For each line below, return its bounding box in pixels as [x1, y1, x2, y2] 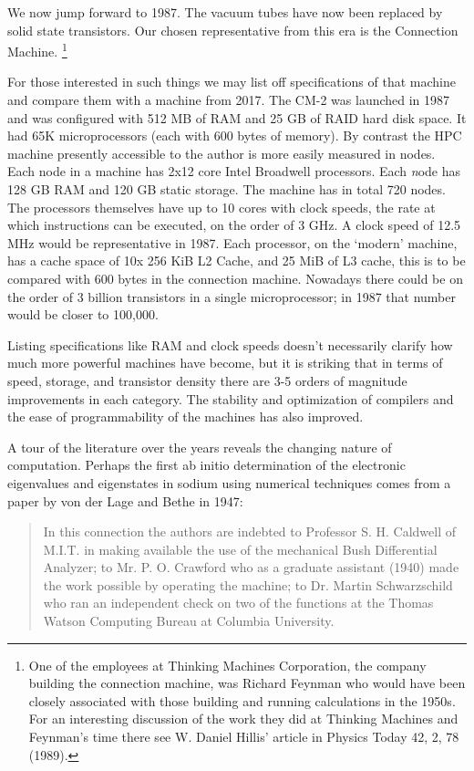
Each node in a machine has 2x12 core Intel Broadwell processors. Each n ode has [7, 161, 461, 181]
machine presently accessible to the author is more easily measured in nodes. [7, 143, 436, 162]
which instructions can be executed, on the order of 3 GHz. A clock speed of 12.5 [7, 215, 461, 234]
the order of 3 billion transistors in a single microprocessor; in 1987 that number [7, 287, 456, 306]
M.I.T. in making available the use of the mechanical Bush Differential [43, 539, 438, 558]
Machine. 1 [7, 39, 67, 60]
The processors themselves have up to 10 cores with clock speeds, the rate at [7, 197, 436, 216]
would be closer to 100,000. [7, 305, 159, 324]
